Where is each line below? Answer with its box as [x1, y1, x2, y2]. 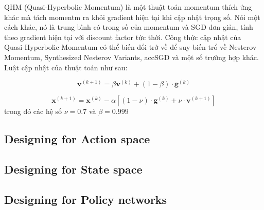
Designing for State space [4, 161, 143, 177]
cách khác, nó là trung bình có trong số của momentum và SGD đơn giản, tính [4, 22, 253, 32]
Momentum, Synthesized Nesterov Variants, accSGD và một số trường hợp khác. [4, 51, 259, 62]
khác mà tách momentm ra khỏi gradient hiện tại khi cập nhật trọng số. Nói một [4, 11, 260, 22]
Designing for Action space [4, 131, 150, 147]
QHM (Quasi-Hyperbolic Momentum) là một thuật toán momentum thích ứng [4, 2, 252, 12]
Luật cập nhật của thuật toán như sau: [4, 62, 128, 72]
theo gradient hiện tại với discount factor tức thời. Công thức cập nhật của [4, 31, 241, 42]
